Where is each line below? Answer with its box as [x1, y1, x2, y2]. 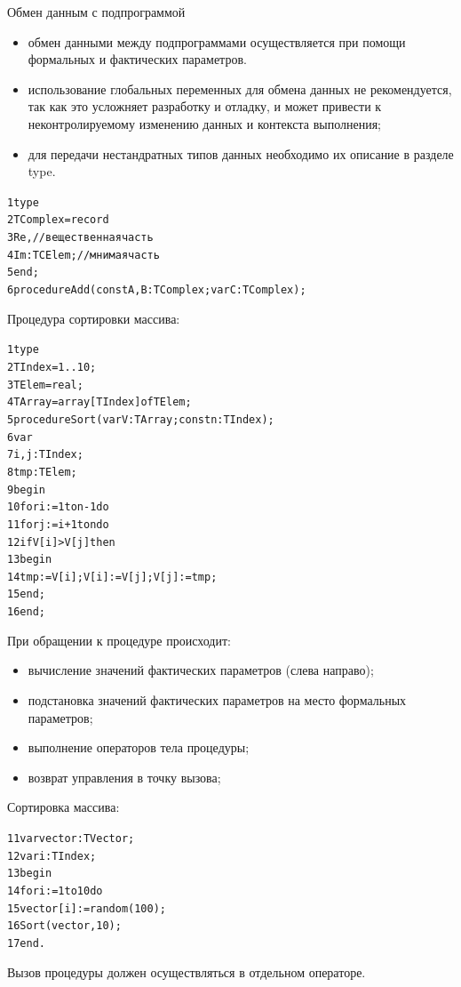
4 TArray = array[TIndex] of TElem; [7, 396, 192, 409]
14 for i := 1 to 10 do [7, 884, 103, 897]
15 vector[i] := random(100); [7, 902, 166, 915]
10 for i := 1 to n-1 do [7, 501, 109, 514]
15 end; [7, 588, 45, 601]
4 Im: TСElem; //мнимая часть [7, 248, 160, 261]
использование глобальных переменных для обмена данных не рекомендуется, [28, 79, 452, 98]
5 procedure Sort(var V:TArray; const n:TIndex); [7, 413, 274, 426]
